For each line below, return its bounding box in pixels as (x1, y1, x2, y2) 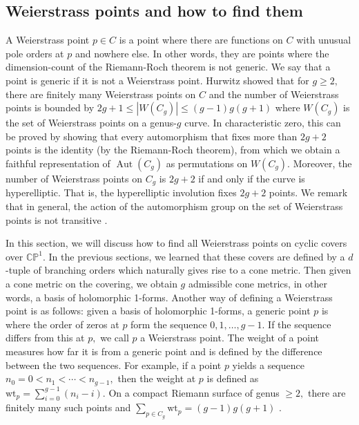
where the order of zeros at (6, 317, 119, 331)
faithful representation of (6, 155, 110, 170)
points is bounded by (6, 100, 95, 115)
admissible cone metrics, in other (188, 276, 327, 290)
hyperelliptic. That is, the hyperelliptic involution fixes (6, 185, 237, 200)
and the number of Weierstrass (208, 86, 339, 101)
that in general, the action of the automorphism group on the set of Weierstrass (6, 199, 343, 213)
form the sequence (130, 317, 207, 331)
